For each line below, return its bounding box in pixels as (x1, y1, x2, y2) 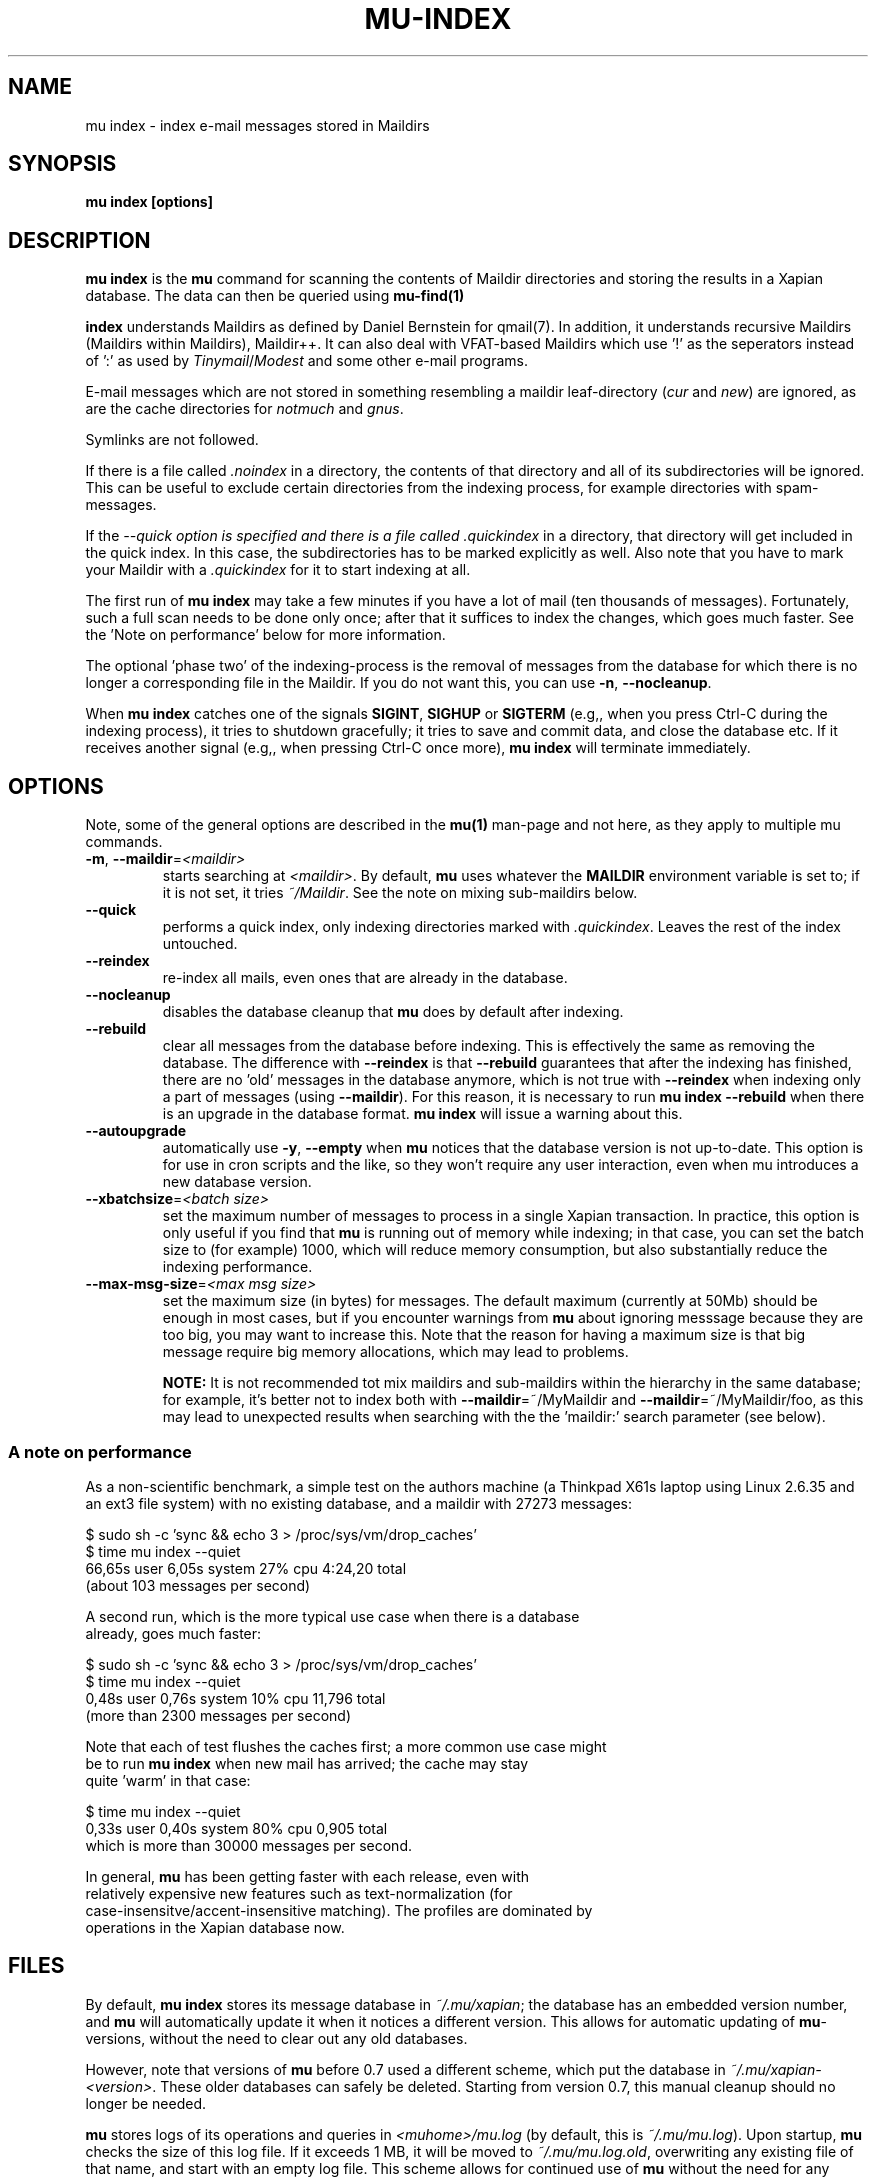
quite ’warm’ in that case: (85, 1771, 251, 1789)
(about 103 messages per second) (85, 1576, 311, 1594)
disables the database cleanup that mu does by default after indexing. (162, 1003, 624, 1021)
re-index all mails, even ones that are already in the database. (162, 969, 568, 987)
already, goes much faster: (85, 1624, 262, 1642)
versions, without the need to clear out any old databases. (85, 2029, 468, 2047)
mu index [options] (85, 193, 213, 211)
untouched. (162, 935, 238, 953)
